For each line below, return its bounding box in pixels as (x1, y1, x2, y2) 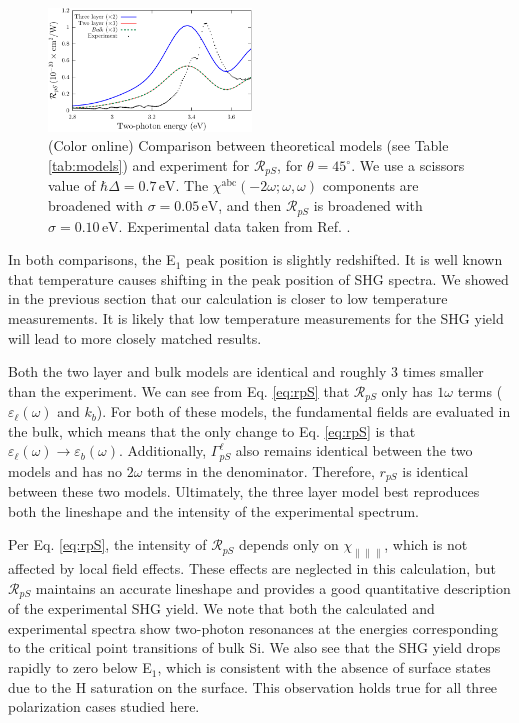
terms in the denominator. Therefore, (147, 460, 375, 481)
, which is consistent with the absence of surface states (157, 657, 491, 678)
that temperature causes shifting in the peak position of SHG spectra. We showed (8, 268, 509, 289)
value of (48, 175, 96, 196)
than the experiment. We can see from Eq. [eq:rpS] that (8, 380, 350, 401)
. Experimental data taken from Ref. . (118, 215, 351, 236)
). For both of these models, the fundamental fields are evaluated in (96, 401, 511, 422)
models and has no (8, 460, 123, 481)
